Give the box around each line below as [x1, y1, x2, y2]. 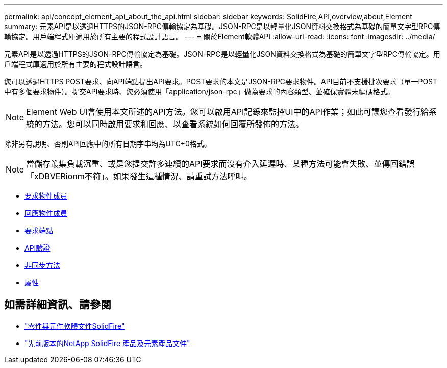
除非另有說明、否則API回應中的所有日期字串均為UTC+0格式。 [4, 139, 211, 148]
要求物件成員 [24, 191, 67, 200]
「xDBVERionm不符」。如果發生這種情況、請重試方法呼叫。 [26, 171, 252, 181]
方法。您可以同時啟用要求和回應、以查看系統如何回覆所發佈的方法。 [42, 119, 304, 129]
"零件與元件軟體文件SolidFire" [24, 321, 125, 330]
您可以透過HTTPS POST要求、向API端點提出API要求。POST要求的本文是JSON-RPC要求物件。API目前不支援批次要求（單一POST [4, 77, 438, 86]
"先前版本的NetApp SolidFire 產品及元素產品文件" [24, 338, 190, 348]
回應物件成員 [24, 209, 67, 217]
